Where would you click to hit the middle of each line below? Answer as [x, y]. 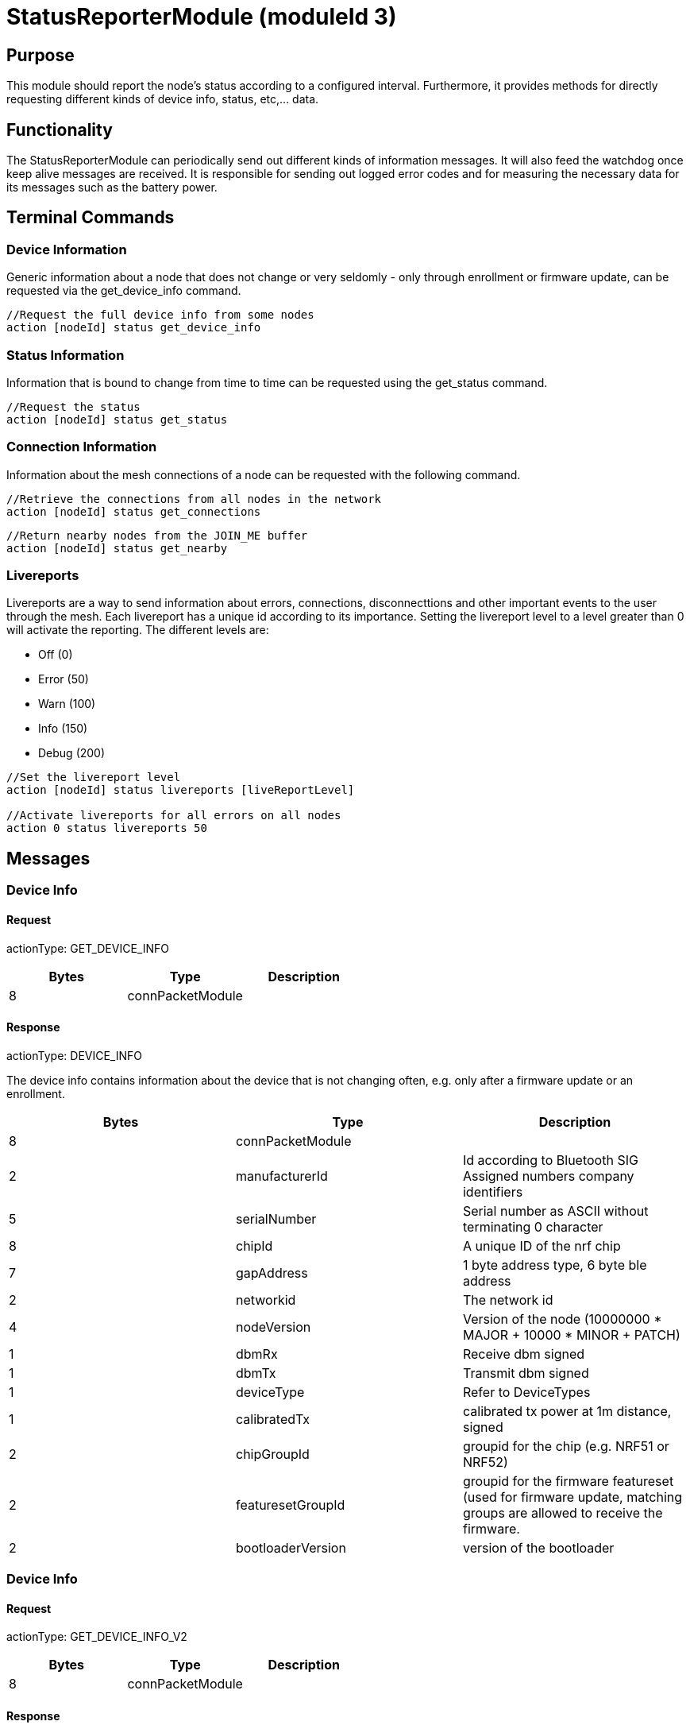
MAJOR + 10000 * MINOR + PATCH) [571, 1334]
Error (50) [64, 679]
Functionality [60, 130]
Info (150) [63, 729]
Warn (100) [67, 704]
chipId [254, 1245]
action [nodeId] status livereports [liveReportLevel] [181, 790]
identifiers [493, 1191]
